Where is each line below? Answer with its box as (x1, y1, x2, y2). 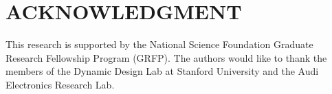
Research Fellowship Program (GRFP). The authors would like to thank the (5, 50, 327, 64)
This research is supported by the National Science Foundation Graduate (5, 37, 313, 51)
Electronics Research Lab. (5, 77, 115, 91)
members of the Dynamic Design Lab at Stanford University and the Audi (5, 64, 319, 78)
